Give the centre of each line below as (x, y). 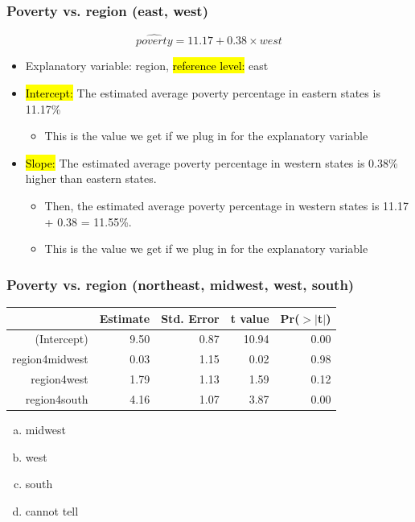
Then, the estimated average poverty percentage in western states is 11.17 (226, 205)
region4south (57, 398)
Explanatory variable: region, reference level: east (147, 66)
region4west (60, 379)
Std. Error (190, 318)
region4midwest (50, 359)
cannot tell (52, 510)
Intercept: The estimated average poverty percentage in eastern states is (203, 93)
